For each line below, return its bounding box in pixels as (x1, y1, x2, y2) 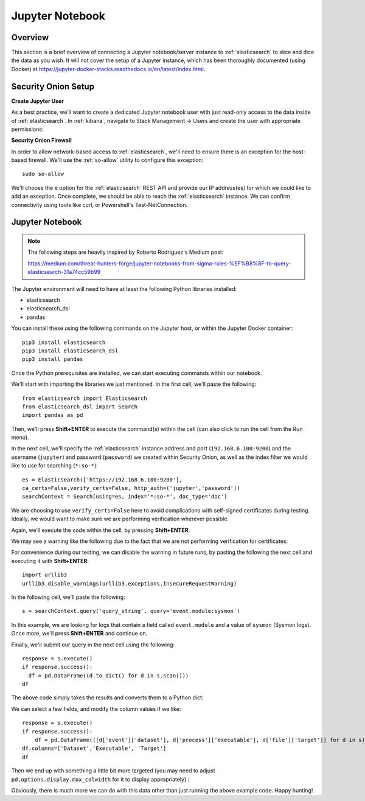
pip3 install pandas (22, 356, 83, 363)
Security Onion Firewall (11, 137, 72, 144)
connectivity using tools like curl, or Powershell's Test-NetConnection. (11, 201, 188, 208)
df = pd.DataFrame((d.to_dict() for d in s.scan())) (28, 672, 189, 679)
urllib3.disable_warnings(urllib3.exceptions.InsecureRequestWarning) (22, 580, 237, 587)
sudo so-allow (22, 170, 64, 178)
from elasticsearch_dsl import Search (22, 403, 138, 410)
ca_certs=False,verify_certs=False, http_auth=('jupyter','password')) (22, 484, 240, 492)
